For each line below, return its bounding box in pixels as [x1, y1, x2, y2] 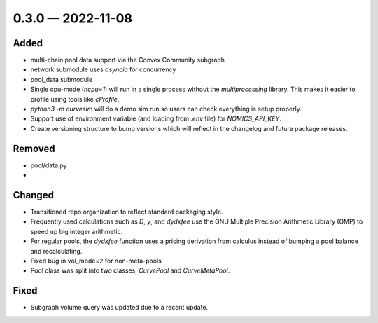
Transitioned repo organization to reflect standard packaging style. [30, 207, 223, 216]
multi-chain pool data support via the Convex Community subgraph [30, 56, 225, 64]
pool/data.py [30, 161, 67, 170]
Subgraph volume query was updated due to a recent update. [30, 303, 209, 312]
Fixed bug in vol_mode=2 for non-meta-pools [30, 256, 162, 265]
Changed [13, 189, 54, 201]
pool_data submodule [30, 75, 93, 83]
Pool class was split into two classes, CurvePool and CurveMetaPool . [30, 266, 230, 275]
